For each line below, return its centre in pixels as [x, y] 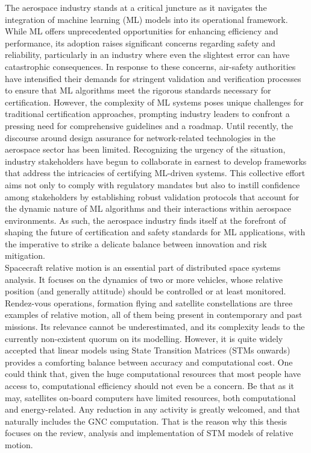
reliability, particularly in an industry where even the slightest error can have [147, 55]
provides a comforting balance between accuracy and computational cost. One [149, 362]
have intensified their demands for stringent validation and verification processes [153, 78]
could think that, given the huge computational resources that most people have [153, 374]
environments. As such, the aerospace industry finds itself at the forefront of [146, 220]
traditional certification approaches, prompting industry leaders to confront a [147, 114]
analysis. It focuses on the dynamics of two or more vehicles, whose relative [144, 279]
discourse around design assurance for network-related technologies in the [140, 137]
